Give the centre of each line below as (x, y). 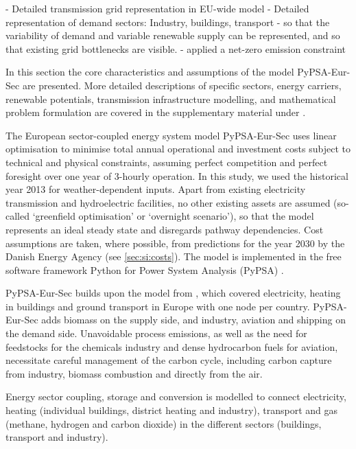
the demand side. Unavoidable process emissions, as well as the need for (156, 333)
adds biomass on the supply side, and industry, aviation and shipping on (193, 320)
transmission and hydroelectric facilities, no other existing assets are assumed (168, 202)
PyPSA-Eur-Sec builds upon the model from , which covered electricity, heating (173, 293)
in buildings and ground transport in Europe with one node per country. (158, 306)
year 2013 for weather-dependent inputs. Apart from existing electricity (156, 189)
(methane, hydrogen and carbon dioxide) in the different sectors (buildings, (164, 423)
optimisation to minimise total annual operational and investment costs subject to (178, 149)
